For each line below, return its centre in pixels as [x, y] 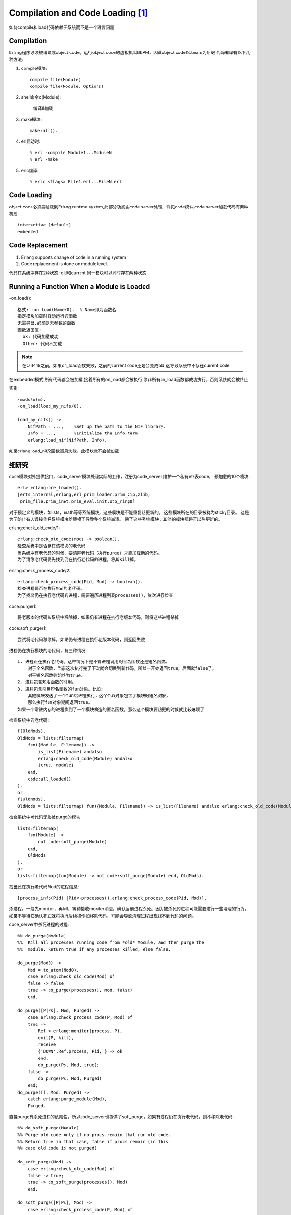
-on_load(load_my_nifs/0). [50, 406]
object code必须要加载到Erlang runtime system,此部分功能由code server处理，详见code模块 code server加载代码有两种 [129, 207]
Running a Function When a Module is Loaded [80, 287]
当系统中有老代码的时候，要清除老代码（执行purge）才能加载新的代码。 [90, 553]
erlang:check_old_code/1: [34, 528]
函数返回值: [30, 330]
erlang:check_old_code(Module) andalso [85, 759]
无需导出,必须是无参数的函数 [47, 323]
